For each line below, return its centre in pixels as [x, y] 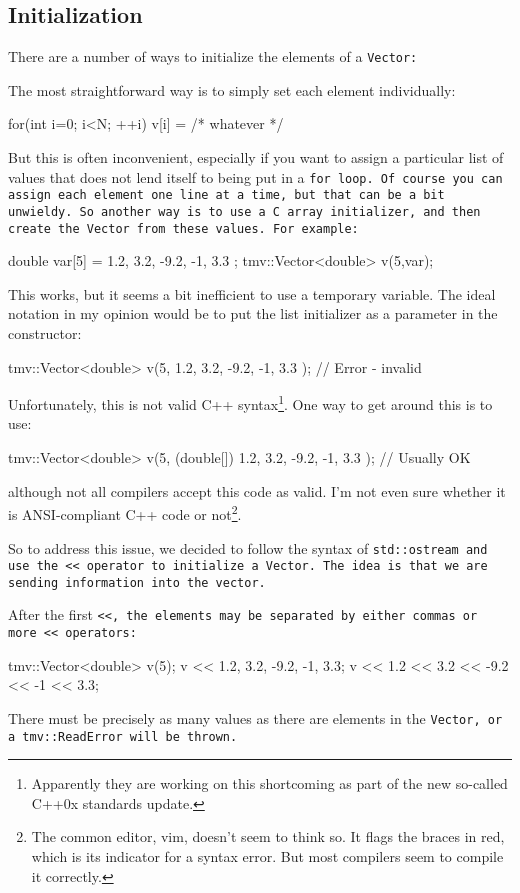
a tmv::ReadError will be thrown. [123, 736]
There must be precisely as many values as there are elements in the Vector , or [255, 717]
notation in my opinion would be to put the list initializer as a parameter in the [253, 313]
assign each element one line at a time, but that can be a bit [226, 195]
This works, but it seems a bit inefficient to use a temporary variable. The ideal [252, 293]
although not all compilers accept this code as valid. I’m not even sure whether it [257, 490]
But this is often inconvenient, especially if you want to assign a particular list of [256, 157]
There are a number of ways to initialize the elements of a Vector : [213, 56]
